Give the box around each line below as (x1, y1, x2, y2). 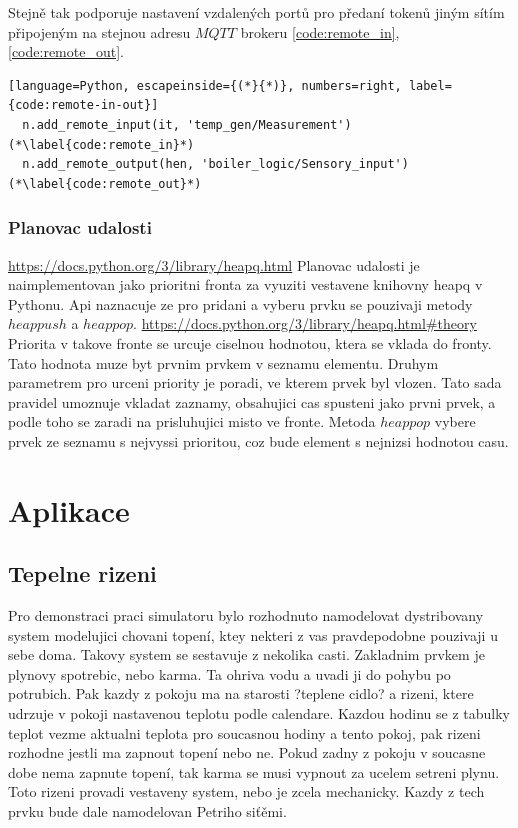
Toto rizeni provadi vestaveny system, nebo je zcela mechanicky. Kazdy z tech (8, 781, 485, 802)
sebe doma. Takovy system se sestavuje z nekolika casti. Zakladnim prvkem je (8, 644, 485, 665)
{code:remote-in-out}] (8, 98, 159, 113)
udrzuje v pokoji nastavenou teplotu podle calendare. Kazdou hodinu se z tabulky (8, 703, 510, 724)
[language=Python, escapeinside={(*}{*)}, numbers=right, (8, 78, 402, 93)
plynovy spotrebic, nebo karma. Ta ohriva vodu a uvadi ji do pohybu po (8, 663, 451, 684)
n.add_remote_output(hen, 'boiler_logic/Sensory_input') (22, 157, 409, 172)
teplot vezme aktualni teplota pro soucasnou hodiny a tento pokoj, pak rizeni (8, 722, 481, 743)
